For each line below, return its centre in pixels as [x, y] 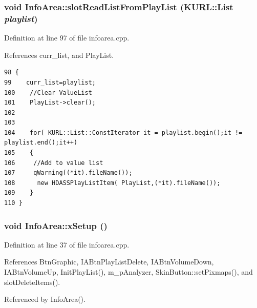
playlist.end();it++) [41, 143]
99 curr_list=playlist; [50, 82]
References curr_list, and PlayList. [59, 55]
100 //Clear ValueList [48, 93]
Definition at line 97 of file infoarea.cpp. [67, 38]
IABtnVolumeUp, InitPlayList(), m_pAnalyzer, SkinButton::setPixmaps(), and [128, 272]
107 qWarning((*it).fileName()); [68, 173]
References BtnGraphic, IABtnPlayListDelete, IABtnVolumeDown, [109, 262]
